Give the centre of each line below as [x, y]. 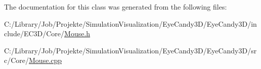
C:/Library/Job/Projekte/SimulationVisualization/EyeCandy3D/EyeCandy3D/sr [130, 50]
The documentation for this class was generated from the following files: [116, 7]
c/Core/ [17, 60]
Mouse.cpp [46, 60]
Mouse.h [77, 33]
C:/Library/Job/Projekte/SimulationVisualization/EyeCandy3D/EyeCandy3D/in [130, 23]
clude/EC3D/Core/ [34, 33]
